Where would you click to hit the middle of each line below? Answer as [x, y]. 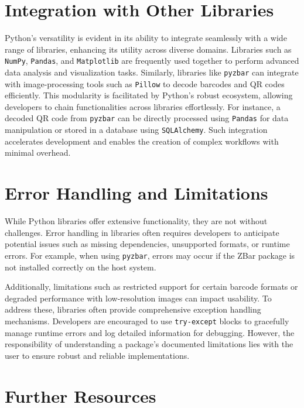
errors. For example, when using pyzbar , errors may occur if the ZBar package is [150, 255]
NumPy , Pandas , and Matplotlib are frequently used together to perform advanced [152, 61]
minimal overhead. [38, 152]
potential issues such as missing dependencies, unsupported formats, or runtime [147, 244]
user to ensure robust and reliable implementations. [97, 355]
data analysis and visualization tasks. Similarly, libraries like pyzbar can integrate [152, 72]
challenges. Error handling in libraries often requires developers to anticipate [142, 232]
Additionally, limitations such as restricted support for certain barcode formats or [151, 287]
